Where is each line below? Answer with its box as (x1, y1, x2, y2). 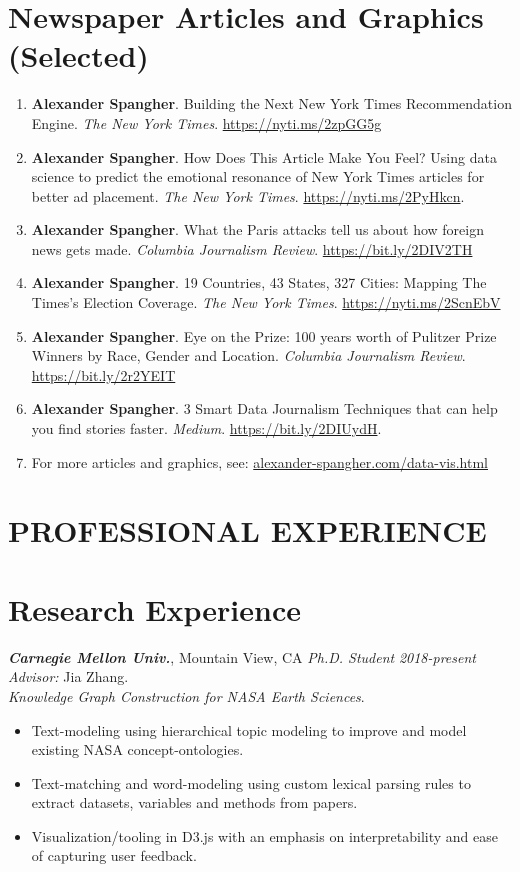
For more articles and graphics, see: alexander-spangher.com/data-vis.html (31, 451, 489, 472)
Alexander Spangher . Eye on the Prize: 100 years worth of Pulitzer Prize (31, 325, 497, 346)
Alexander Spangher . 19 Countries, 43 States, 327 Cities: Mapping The (31, 272, 487, 293)
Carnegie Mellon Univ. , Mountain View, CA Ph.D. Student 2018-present (8, 646, 476, 667)
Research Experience (8, 588, 301, 629)
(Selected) (8, 35, 149, 76)
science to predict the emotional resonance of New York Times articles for (31, 166, 485, 187)
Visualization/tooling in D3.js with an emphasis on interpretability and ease (31, 825, 498, 846)
